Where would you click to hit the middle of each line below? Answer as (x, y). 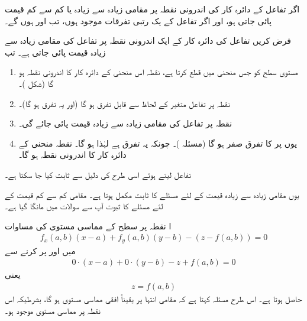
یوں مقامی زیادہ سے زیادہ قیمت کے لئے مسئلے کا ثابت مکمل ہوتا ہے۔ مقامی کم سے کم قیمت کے (152, 194)
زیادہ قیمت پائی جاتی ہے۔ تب (55, 52)
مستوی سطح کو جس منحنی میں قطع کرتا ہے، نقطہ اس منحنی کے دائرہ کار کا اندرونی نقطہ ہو (158, 72)
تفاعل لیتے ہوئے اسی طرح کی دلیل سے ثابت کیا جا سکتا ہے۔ (98, 174)
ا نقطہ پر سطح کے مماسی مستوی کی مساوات (88, 226)
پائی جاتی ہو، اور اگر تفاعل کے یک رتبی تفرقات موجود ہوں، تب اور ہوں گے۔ (138, 20)
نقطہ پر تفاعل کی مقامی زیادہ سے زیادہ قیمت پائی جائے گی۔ (125, 123)
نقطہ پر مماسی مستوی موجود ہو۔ (53, 310)
